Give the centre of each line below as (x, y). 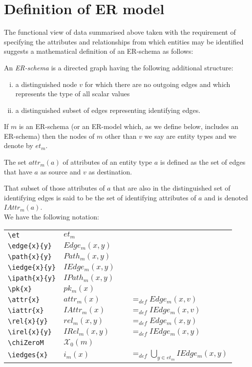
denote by (19, 145)
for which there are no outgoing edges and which (157, 84)
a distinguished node (46, 84)
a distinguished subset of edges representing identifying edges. (108, 110)
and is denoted (226, 197)
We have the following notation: (52, 217)
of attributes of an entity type (107, 162)
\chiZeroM (26, 342)
